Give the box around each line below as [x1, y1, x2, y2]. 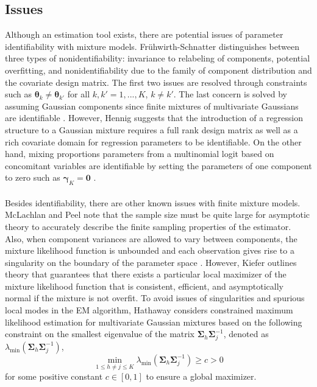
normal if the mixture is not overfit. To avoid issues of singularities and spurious [5, 291, 305, 304]
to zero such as [5, 171, 60, 184]
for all [67, 88, 90, 100]
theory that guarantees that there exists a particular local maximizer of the [5, 268, 287, 281]
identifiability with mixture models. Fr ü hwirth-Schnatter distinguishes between [5, 40, 299, 52]
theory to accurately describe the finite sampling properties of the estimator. [5, 220, 291, 232]
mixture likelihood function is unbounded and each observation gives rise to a [5, 244, 294, 257]
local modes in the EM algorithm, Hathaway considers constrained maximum [5, 304, 293, 316]
